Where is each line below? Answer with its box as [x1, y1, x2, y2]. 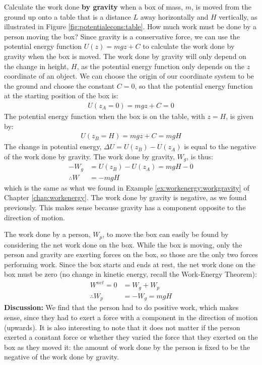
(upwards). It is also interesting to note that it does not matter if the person [4, 322, 240, 332]
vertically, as [219, 11, 257, 22]
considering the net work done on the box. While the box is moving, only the [4, 239, 242, 250]
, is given [226, 110, 253, 121]
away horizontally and [140, 11, 209, 22]
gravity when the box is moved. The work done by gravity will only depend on [4, 50, 246, 61]
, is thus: [186, 151, 213, 161]
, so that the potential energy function [135, 80, 253, 91]
